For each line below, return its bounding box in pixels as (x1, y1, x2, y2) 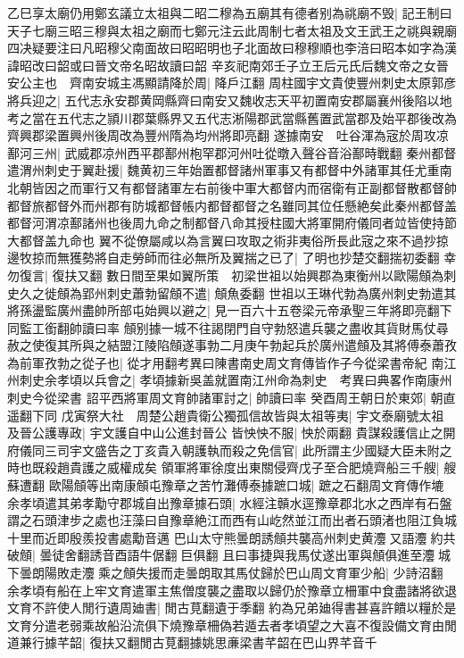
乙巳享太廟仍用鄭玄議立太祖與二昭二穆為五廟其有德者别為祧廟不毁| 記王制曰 (7, 4, 452, 21)
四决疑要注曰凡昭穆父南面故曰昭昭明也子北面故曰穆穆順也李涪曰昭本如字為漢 (7, 38, 457, 57)
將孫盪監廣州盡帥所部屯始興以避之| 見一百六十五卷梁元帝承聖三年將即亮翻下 (7, 301, 452, 320)
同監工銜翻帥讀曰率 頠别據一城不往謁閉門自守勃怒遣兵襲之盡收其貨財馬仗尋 (7, 318, 449, 337)
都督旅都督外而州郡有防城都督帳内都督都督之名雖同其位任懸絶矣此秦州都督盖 (7, 196, 457, 214)
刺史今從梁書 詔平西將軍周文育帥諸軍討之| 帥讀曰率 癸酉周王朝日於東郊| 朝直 (7, 388, 456, 407)
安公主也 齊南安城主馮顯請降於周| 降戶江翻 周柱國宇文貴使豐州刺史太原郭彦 (7, 73, 457, 92)
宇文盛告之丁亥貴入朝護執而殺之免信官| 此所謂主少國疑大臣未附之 (69, 440, 452, 459)
